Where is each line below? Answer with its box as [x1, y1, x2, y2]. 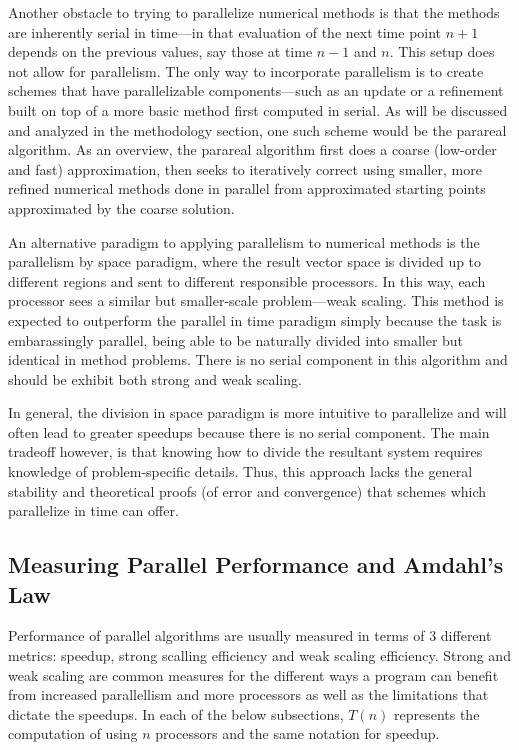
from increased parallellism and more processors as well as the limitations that [8, 684, 489, 705]
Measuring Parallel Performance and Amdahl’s [8, 549, 504, 580]
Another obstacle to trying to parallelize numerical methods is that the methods [8, 2, 500, 22]
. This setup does [389, 41, 495, 62]
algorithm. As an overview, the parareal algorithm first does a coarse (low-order [8, 139, 497, 160]
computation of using [8, 723, 138, 744]
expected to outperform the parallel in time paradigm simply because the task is [8, 309, 502, 330]
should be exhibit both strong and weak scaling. [8, 368, 302, 389]
